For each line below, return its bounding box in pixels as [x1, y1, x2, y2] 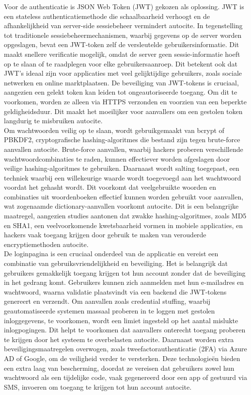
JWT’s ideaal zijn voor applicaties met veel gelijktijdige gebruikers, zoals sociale [4, 68, 242, 78]
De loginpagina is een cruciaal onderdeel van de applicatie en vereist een [4, 248, 219, 259]
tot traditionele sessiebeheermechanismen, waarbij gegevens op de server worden [4, 30, 242, 40]
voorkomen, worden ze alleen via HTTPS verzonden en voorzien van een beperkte [4, 96, 247, 106]
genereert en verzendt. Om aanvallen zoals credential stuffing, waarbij [4, 296, 211, 306]
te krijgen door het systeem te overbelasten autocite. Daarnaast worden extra [4, 334, 234, 344]
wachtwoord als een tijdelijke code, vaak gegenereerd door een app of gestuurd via [4, 372, 247, 382]
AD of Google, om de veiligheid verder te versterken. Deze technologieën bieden [4, 353, 240, 363]
